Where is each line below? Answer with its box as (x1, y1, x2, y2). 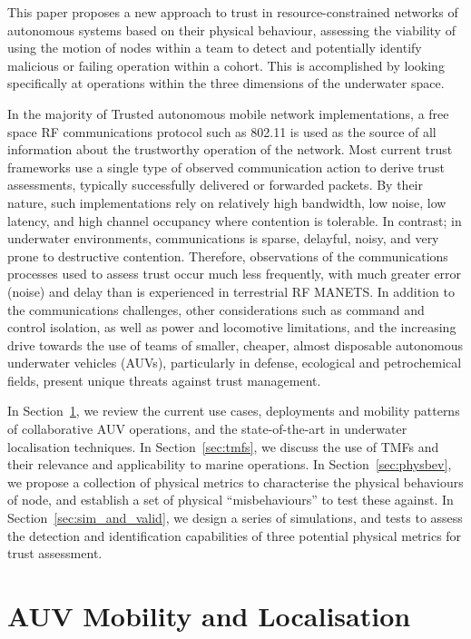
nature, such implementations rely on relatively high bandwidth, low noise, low (7, 192, 446, 211)
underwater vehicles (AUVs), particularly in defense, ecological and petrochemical (7, 353, 462, 372)
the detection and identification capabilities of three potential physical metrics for (7, 526, 462, 545)
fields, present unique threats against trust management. (7, 370, 321, 389)
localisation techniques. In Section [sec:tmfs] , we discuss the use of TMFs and (7, 437, 439, 456)
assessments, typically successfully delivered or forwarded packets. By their (7, 175, 423, 194)
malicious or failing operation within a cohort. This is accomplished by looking (7, 55, 445, 74)
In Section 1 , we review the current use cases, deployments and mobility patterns (7, 401, 460, 420)
